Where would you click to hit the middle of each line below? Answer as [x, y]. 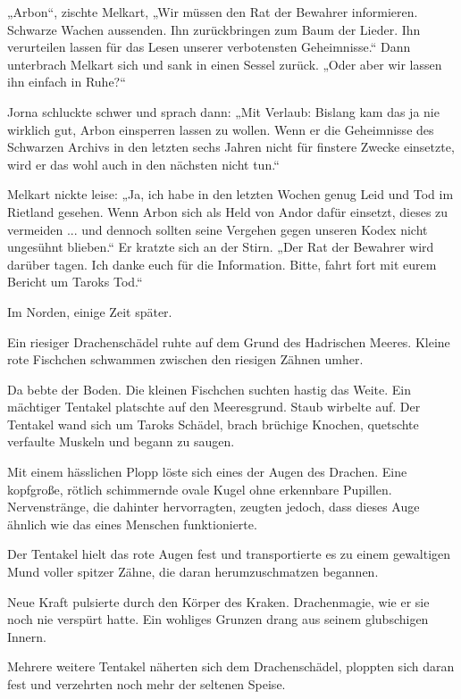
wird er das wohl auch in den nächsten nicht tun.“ [143, 164]
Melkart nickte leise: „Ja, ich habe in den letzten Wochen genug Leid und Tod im [230, 194]
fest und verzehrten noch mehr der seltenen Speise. [147, 684]
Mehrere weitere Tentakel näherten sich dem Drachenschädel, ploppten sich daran [231, 666]
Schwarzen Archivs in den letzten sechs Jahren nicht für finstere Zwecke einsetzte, [231, 147]
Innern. [27, 636]
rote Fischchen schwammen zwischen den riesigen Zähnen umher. [185, 359]
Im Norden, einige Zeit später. [90, 311]
